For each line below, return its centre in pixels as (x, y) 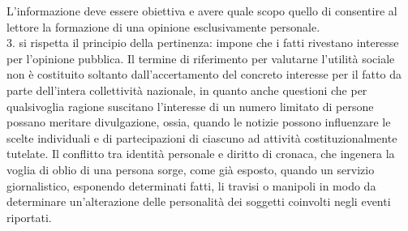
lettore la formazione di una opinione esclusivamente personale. (163, 26)
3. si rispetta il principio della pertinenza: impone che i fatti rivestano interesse (203, 43)
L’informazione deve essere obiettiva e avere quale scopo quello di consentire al (202, 11)
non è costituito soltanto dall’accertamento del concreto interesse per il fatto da (204, 74)
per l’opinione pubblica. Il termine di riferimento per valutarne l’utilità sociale (201, 58)
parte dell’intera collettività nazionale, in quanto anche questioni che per (187, 90)
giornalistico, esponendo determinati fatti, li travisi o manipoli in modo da (191, 185)
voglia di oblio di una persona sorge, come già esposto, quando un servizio (191, 169)
